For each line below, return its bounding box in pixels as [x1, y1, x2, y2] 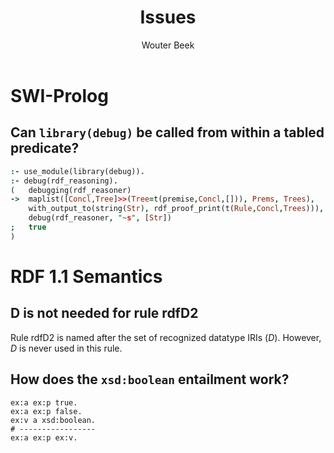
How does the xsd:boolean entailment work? [10, 371, 290, 388]
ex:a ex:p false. [10, 406, 83, 416]
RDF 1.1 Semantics [10, 265, 163, 288]
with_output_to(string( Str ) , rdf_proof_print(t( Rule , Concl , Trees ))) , [28, 204, 325, 214]
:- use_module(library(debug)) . [10, 166, 145, 176]
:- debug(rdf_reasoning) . [10, 176, 118, 186]
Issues [139, 6, 197, 29]
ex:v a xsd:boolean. [10, 415, 97, 425]
